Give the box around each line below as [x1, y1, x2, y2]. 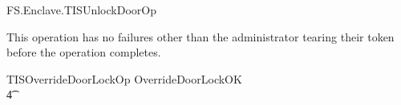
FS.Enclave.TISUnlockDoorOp [6, 2, 156, 17]
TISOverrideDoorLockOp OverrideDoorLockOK [6, 70, 242, 87]
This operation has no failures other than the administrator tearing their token [6, 28, 395, 45]
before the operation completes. [6, 44, 161, 60]
